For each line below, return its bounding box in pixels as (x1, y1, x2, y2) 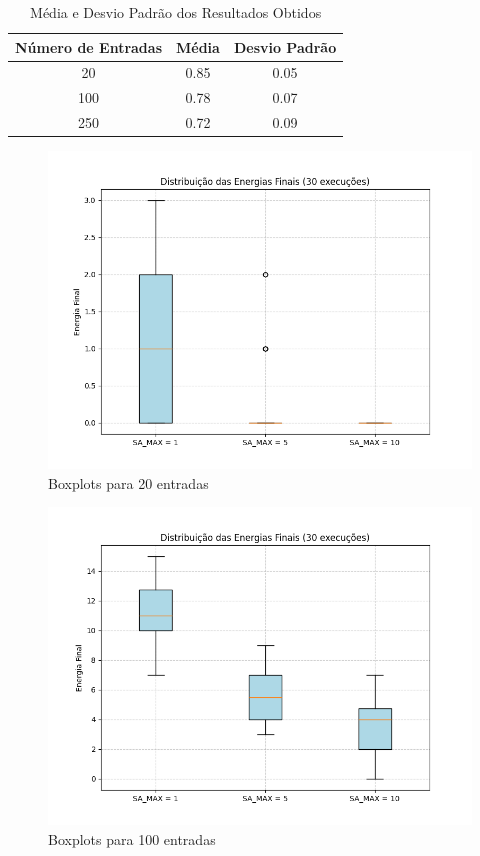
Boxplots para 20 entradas (48, 472, 209, 493)
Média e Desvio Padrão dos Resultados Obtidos (30, 2, 322, 22)
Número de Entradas (15, 36, 162, 57)
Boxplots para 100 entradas (48, 829, 216, 849)
